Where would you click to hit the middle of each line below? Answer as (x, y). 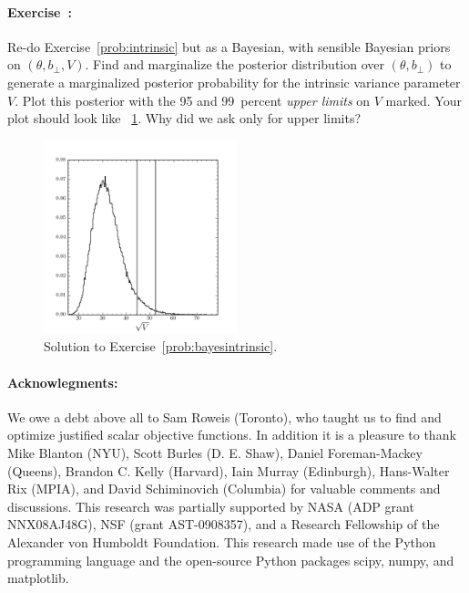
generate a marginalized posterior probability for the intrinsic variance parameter (234, 82)
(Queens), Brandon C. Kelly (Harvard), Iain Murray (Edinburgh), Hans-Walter (229, 470)
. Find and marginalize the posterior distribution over (234, 64)
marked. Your (423, 100)
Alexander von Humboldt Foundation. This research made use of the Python (222, 541)
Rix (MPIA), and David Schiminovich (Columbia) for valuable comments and (224, 489)
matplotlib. (38, 578)
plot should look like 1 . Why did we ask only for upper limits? (184, 118)
